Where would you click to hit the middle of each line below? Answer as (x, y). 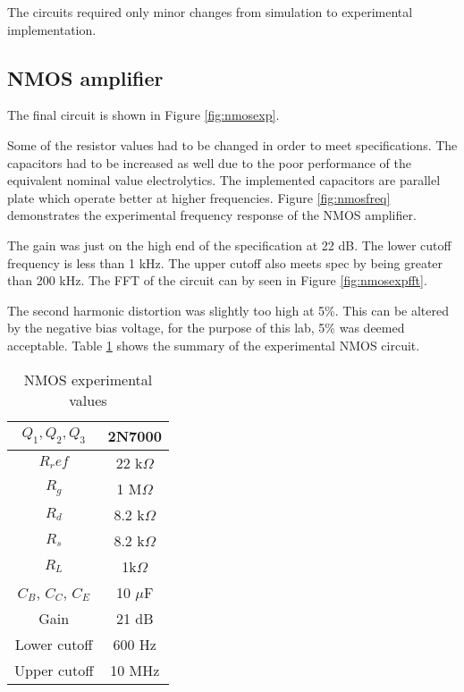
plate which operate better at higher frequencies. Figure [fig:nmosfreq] (199, 197)
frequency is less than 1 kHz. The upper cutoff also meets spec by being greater (225, 262)
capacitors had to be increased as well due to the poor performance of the (209, 162)
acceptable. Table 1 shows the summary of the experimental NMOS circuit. (214, 345)
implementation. (52, 29)
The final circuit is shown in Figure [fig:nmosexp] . (143, 115)
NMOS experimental (88, 379)
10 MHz (135, 670)
